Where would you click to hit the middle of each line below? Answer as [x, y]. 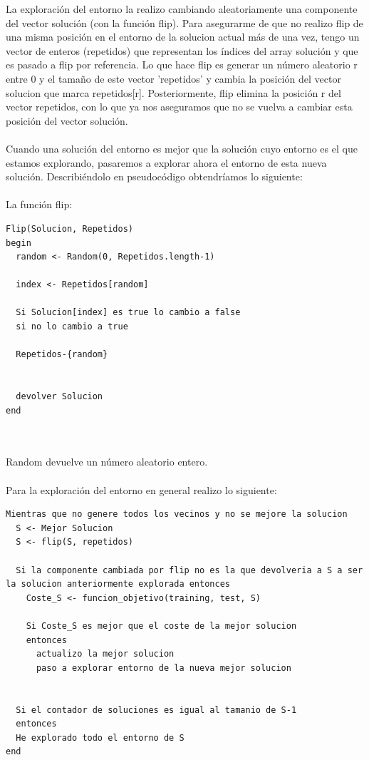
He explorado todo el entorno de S [100, 738]
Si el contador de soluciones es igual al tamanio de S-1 [156, 710]
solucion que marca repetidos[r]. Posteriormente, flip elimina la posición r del [173, 92]
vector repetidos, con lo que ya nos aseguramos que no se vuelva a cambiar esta [179, 107]
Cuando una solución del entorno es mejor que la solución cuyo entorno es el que [182, 148]
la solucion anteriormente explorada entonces [118, 584]
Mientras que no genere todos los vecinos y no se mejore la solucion [177, 514]
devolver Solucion [59, 397]
